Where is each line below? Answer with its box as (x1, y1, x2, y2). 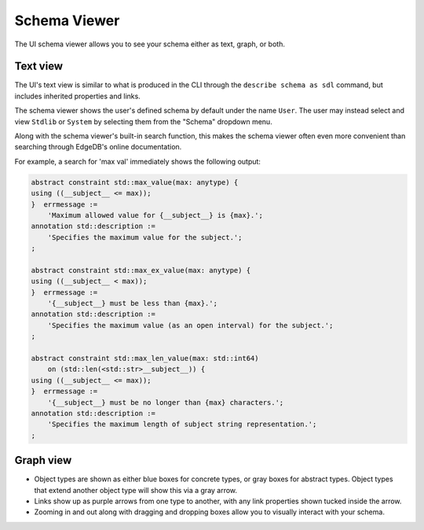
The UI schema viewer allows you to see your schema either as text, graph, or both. (14, 39, 286, 49)
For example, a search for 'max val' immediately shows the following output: (14, 156, 261, 166)
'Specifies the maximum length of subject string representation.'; (47, 420, 317, 429)
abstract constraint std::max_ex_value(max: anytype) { (31, 266, 251, 274)
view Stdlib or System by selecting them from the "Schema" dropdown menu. (14, 116, 272, 126)
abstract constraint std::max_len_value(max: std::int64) (31, 354, 259, 363)
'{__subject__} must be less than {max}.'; (47, 299, 217, 308)
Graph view (14, 454, 72, 467)
